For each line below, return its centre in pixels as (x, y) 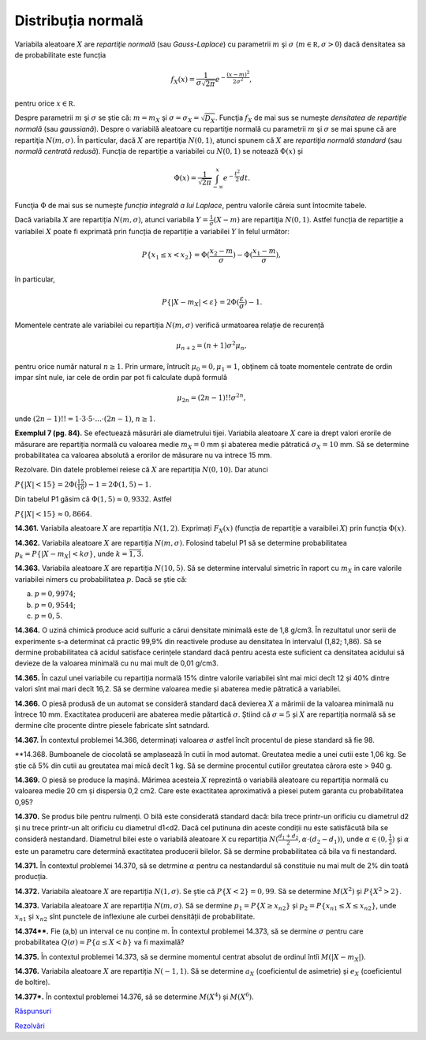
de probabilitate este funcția (60, 54)
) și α (400, 839)
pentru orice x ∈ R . (45, 103)
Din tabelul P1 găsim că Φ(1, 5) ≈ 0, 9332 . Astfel (93, 499)
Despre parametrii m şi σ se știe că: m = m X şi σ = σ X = (107, 118)
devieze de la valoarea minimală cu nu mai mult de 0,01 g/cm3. (116, 663)
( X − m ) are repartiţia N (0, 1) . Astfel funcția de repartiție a (308, 220)
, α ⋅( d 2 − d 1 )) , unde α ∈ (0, (343, 840)
